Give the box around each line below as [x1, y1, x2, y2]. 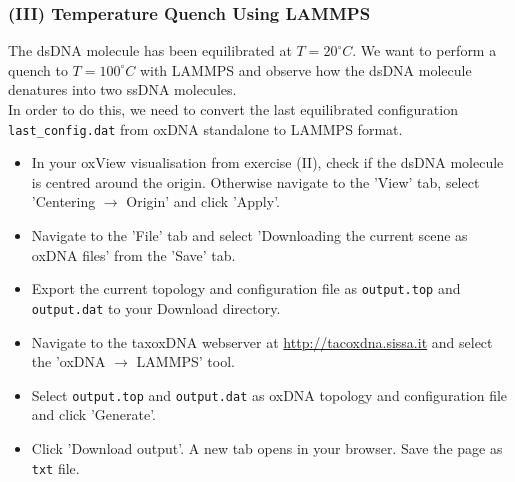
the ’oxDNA [31, 351, 106, 372]
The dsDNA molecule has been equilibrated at [8, 40, 292, 61]
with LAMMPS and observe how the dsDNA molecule [139, 59, 472, 80]
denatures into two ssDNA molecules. [8, 79, 237, 100]
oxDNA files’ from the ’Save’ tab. [31, 244, 236, 265]
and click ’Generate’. [31, 404, 156, 425]
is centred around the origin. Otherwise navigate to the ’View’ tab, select [31, 171, 480, 192]
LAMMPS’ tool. [136, 351, 235, 372]
